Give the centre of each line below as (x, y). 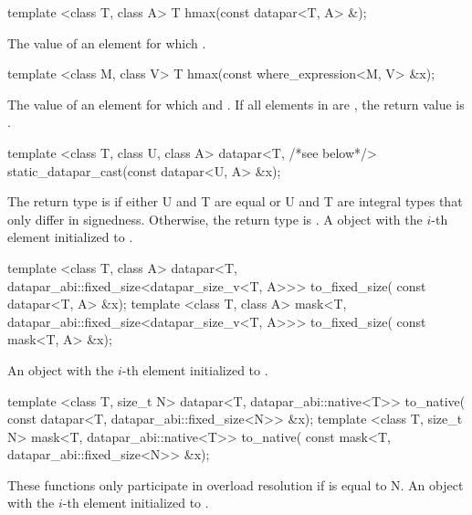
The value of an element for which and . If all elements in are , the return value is (236, 104)
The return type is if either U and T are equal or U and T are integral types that (235, 201)
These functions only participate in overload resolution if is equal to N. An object (236, 484)
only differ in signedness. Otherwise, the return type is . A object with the (215, 219)
